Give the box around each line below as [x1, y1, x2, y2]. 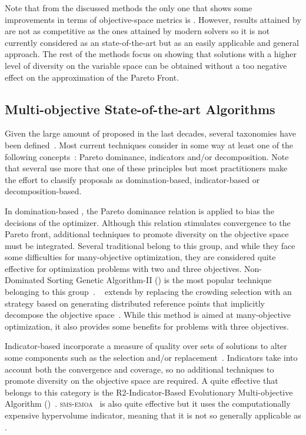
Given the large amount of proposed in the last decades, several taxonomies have [5, 127, 296, 140]
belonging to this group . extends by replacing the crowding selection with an [5, 285, 292, 298]
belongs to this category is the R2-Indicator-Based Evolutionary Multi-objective [5, 386, 293, 398]
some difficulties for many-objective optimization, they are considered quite [5, 251, 276, 263]
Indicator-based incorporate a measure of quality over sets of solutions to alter [5, 340, 287, 352]
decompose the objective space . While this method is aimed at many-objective [5, 308, 291, 321]
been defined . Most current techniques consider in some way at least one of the [5, 138, 294, 151]
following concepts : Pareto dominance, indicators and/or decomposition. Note [5, 150, 289, 162]
